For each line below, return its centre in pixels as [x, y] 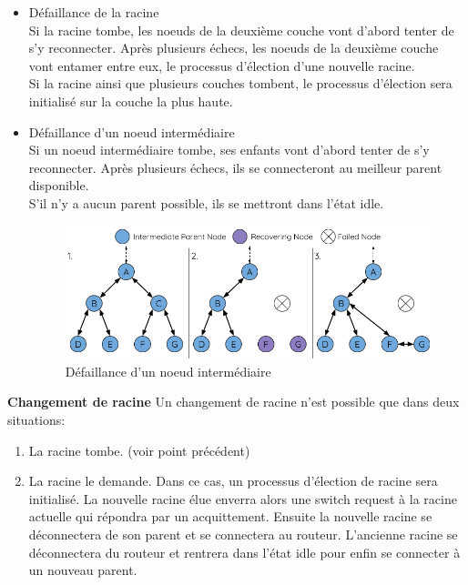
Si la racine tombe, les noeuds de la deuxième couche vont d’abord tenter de [241, 30]
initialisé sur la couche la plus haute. [131, 101]
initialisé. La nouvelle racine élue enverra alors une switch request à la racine [243, 498]
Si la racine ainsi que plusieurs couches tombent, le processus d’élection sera [240, 83]
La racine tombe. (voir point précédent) [139, 450]
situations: [36, 420]
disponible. [59, 185]
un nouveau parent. [83, 570]
